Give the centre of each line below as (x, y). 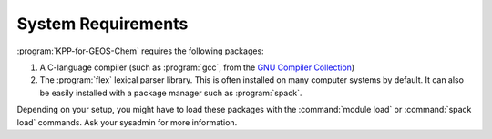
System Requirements (102, 24)
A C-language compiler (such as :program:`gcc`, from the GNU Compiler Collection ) (197, 67)
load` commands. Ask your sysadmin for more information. (127, 122)
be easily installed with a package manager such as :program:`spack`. (171, 93)
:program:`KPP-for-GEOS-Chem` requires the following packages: (140, 51)
